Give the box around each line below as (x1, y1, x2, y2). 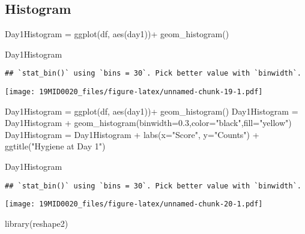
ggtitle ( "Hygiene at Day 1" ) (5, 140, 106, 152)
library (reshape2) (5, 217, 68, 229)
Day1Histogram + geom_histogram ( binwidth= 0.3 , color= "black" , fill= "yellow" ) (5, 116, 292, 129)
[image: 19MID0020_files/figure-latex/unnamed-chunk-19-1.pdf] (5, 88, 263, 97)
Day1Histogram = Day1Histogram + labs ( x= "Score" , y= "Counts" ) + (5, 128, 259, 140)
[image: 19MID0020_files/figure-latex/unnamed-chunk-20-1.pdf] (5, 200, 263, 209)
